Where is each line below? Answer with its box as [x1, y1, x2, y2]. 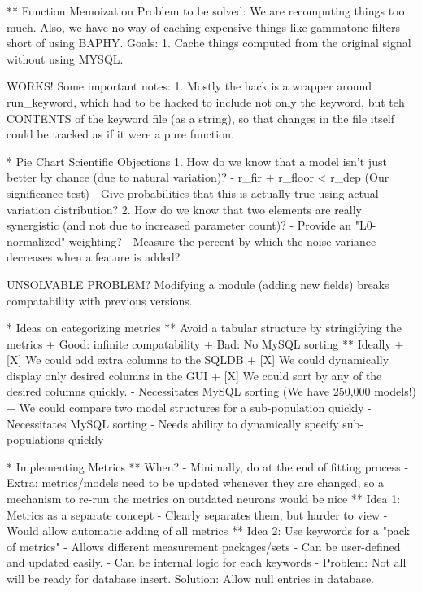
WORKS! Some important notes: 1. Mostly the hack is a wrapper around [7, 77, 372, 94]
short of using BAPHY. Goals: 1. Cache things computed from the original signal [7, 34, 411, 51]
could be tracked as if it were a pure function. [7, 125, 234, 143]
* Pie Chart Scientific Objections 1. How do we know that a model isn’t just [7, 152, 387, 169]
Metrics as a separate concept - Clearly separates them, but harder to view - [7, 506, 388, 523]
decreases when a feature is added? [7, 248, 181, 265]
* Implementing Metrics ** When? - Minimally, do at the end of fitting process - [7, 458, 409, 475]
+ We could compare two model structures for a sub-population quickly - [7, 399, 372, 416]
